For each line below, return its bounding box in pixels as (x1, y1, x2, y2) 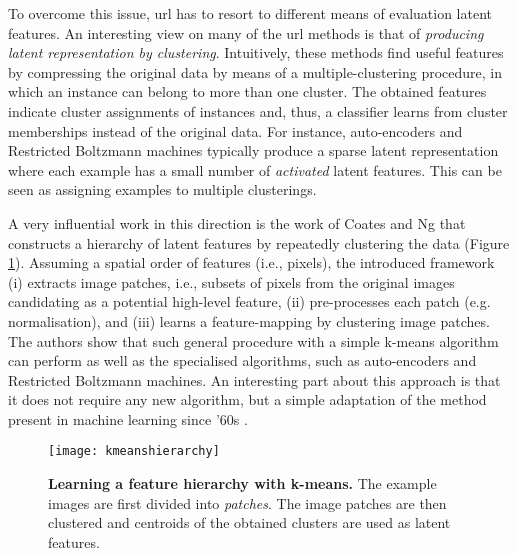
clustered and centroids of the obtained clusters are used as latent (48, 512, 451, 533)
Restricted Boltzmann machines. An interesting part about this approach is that (8, 369, 501, 390)
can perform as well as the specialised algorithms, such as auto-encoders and (8, 350, 477, 371)
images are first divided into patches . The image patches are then (48, 492, 447, 513)
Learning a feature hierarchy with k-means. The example (48, 473, 437, 494)
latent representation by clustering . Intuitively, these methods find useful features (8, 42, 504, 63)
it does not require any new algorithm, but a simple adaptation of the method (8, 389, 487, 410)
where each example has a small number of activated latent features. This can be (8, 159, 502, 180)
